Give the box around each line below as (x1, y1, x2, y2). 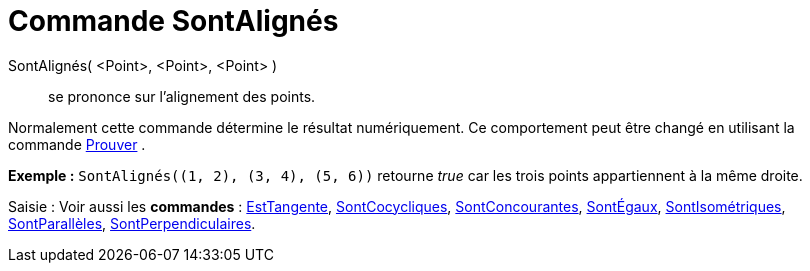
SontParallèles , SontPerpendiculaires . (8, 214, 256, 232)
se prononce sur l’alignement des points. (48, 87, 316, 105)
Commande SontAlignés (8, 4, 339, 38)
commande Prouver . (8, 135, 146, 153)
